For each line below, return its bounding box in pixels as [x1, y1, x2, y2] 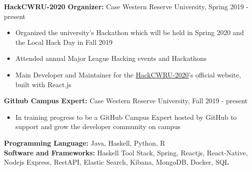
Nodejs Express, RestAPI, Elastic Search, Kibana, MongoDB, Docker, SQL [4, 157, 229, 167]
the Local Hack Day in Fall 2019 [15, 37, 113, 47]
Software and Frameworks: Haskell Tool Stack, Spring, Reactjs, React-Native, [4, 147, 248, 157]
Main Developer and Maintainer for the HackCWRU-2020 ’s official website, [15, 69, 241, 79]
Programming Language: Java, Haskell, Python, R [4, 137, 166, 148]
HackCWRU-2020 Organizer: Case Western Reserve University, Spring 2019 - [4, 1, 249, 11]
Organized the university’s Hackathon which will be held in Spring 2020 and [15, 27, 244, 38]
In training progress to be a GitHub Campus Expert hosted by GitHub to [15, 112, 237, 122]
